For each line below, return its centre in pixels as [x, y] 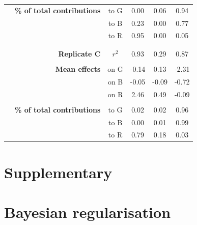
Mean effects [78, 68]
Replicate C [79, 53]
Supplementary [58, 172]
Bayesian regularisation [88, 212]
